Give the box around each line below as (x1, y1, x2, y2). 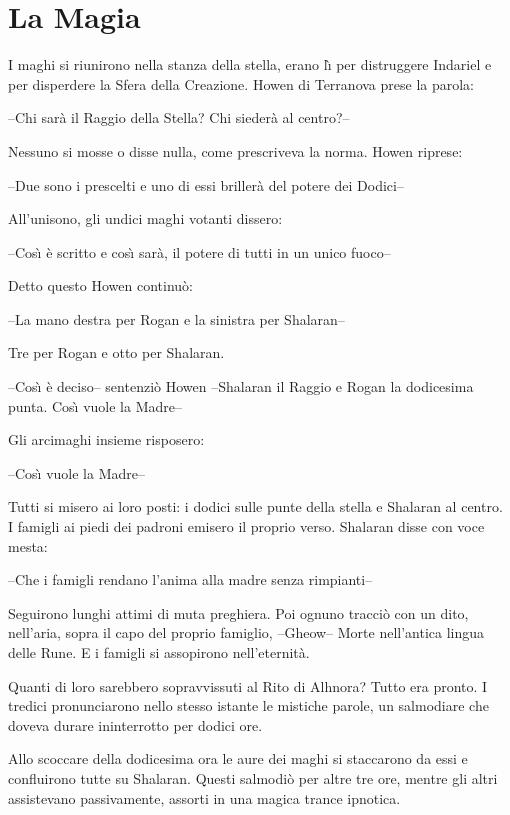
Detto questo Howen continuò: (8, 275, 193, 296)
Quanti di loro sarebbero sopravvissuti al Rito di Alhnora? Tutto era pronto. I (8, 675, 488, 696)
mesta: (8, 535, 48, 556)
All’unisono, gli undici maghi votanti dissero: (8, 208, 283, 229)
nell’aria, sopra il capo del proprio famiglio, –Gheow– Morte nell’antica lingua (8, 622, 485, 643)
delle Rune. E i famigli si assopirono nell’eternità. (8, 642, 310, 662)
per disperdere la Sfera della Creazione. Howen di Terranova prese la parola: (8, 73, 475, 94)
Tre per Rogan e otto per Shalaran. (8, 342, 225, 363)
